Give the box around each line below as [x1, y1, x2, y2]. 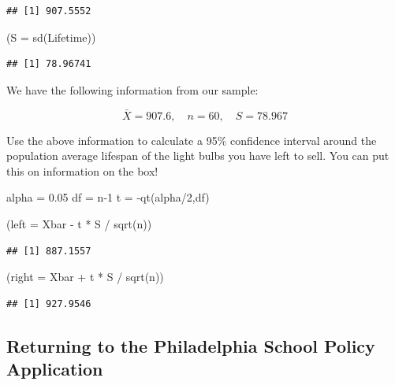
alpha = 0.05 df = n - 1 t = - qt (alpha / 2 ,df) [6, 189, 210, 205]
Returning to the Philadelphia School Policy [6, 333, 375, 357]
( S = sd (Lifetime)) [6, 28, 96, 45]
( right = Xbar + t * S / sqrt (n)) [6, 268, 164, 285]
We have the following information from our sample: [6, 81, 259, 98]
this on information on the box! [6, 162, 158, 179]
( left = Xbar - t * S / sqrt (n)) [6, 215, 152, 231]
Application [6, 357, 103, 381]
